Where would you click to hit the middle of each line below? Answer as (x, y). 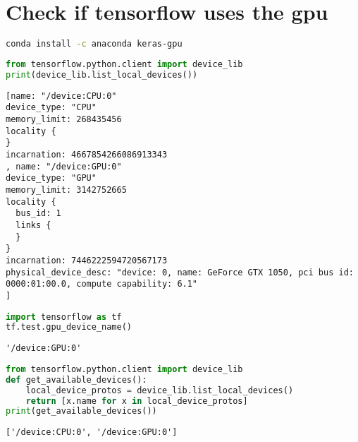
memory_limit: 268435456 (64, 120)
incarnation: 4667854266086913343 (87, 155)
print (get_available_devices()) (81, 411)
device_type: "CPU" (51, 108)
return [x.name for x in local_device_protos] (137, 401)
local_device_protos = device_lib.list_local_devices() (160, 390)
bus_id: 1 (38, 214)
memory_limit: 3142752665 (66, 190)
